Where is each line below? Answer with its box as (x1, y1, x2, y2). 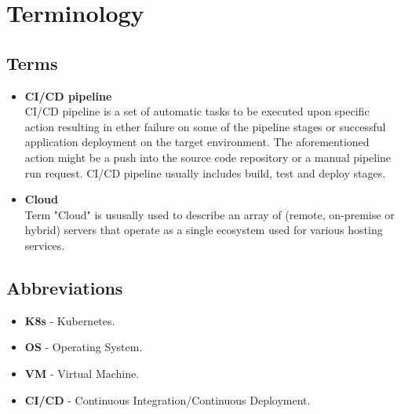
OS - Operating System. (24, 339, 143, 355)
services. (24, 236, 65, 253)
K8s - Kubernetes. (24, 312, 115, 328)
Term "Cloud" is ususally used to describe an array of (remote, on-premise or (24, 206, 395, 222)
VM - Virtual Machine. (24, 365, 140, 381)
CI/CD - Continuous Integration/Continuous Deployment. (24, 391, 311, 408)
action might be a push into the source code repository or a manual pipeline (24, 148, 392, 165)
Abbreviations (6, 275, 123, 299)
